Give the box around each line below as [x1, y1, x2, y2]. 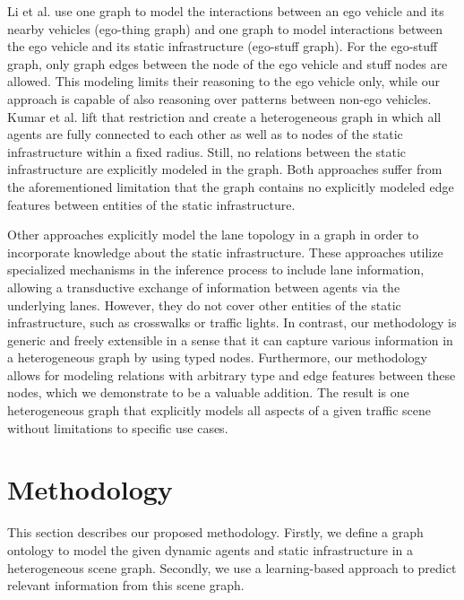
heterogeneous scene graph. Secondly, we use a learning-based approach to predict [7, 558, 457, 577]
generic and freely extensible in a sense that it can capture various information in [7, 330, 453, 349]
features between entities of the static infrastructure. [7, 195, 296, 213]
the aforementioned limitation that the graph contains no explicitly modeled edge [7, 177, 454, 196]
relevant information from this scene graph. [7, 576, 245, 595]
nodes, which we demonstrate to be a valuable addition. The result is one [7, 383, 409, 402]
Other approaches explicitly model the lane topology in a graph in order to [7, 225, 419, 244]
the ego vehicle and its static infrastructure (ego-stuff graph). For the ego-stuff [7, 37, 438, 56]
